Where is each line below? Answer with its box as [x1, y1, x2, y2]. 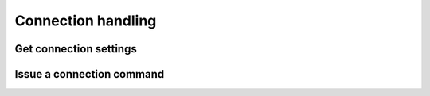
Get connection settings [14, 42, 137, 56]
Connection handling [14, 12, 157, 29]
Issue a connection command [14, 67, 165, 81]
